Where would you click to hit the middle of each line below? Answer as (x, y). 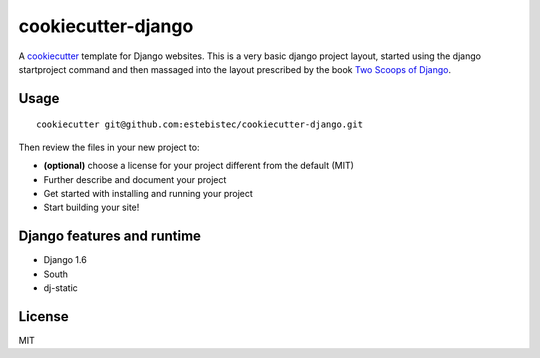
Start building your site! (91, 207)
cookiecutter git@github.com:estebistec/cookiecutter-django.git (200, 124)
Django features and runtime (110, 236)
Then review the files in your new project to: (109, 147)
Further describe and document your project (135, 179)
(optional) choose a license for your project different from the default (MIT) (199, 166)
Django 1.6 (65, 260)
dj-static (61, 287)
